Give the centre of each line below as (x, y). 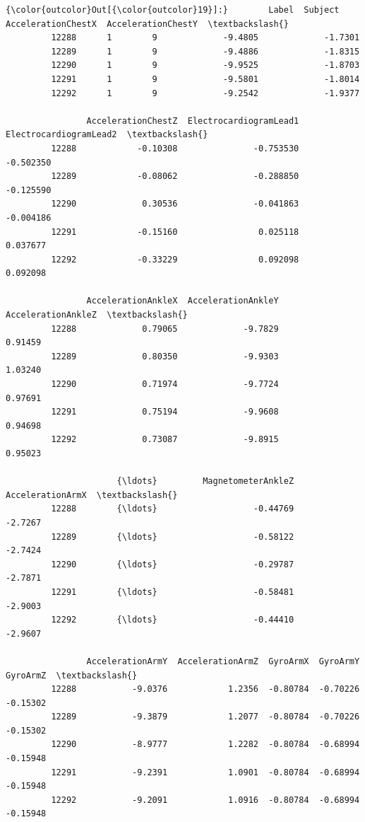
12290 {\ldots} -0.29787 (173, 564)
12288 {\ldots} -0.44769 (173, 509)
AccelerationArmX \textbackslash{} (92, 495)
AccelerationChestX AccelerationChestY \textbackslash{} (147, 24)
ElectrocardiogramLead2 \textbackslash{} (107, 135)
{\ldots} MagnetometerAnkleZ (205, 481)
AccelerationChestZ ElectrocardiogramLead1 (193, 121)
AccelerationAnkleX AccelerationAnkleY (182, 301)
